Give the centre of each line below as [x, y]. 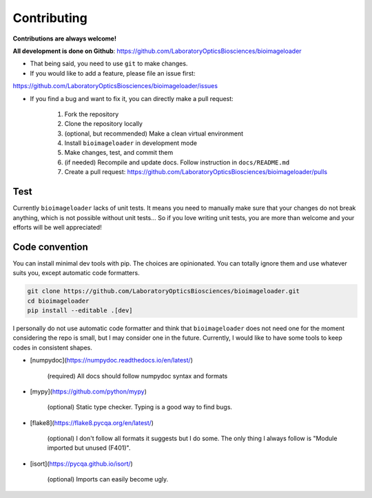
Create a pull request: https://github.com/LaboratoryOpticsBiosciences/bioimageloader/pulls [196, 172]
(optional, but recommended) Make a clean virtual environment [154, 133]
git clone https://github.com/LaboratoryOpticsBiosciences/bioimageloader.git [163, 291]
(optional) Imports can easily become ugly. [108, 479]
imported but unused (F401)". [89, 448]
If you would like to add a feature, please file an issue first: [113, 73]
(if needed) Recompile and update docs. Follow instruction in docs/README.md [177, 162]
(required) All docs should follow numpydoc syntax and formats [137, 376]
